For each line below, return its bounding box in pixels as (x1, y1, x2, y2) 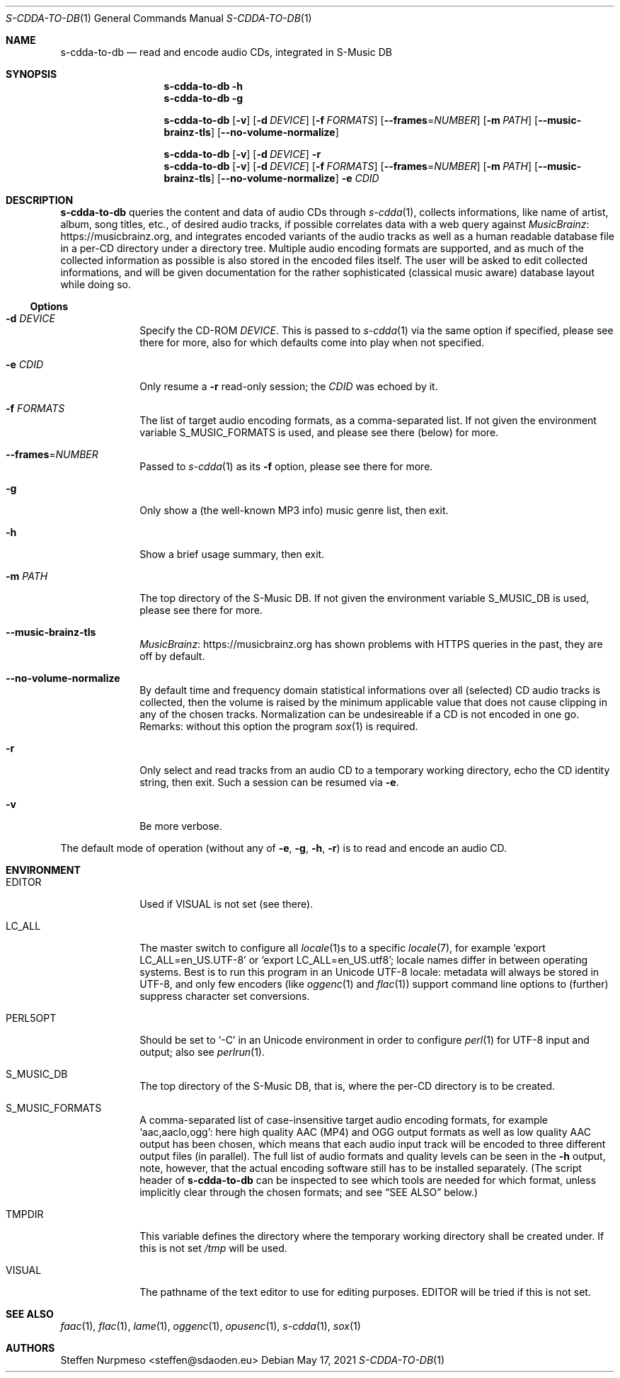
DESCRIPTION (6, 194, 74, 206)
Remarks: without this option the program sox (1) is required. (139, 720, 418, 732)
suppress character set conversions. (139, 990, 310, 1002)
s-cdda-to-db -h (163, 80, 243, 92)
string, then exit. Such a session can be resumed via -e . (139, 776, 399, 788)
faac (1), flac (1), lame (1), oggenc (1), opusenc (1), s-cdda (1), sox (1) (60, 1320, 361, 1332)
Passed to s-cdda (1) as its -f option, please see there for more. (139, 460, 433, 472)
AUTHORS (6, 1342, 55, 1354)
